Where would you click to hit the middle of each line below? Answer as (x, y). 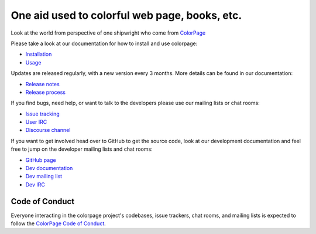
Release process (45, 92)
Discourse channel (48, 130)
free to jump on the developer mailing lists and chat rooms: (82, 149)
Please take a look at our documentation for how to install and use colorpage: (104, 43)
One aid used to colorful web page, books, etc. (126, 15)
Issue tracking (42, 114)
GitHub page (41, 160)
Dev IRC (35, 184)
